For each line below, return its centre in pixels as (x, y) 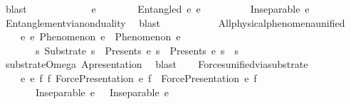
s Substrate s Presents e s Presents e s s (137, 50)
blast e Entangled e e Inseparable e (157, 8)
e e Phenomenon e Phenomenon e (100, 36)
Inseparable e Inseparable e (102, 92)
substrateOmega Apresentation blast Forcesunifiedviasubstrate (157, 64)
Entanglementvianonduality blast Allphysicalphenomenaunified (175, 22)
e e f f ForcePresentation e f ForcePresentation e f (138, 77)
